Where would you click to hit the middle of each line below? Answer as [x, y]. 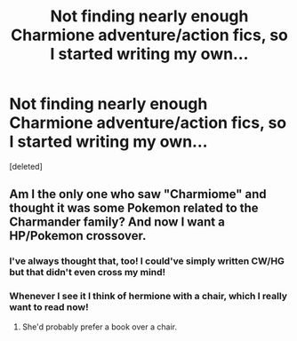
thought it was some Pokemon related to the [134, 208]
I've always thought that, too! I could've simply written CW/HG [147, 261]
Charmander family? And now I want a [117, 222]
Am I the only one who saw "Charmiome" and [138, 194]
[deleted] [26, 166]
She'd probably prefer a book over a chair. [100, 327]
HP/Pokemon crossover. [78, 236]
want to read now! [49, 307]
